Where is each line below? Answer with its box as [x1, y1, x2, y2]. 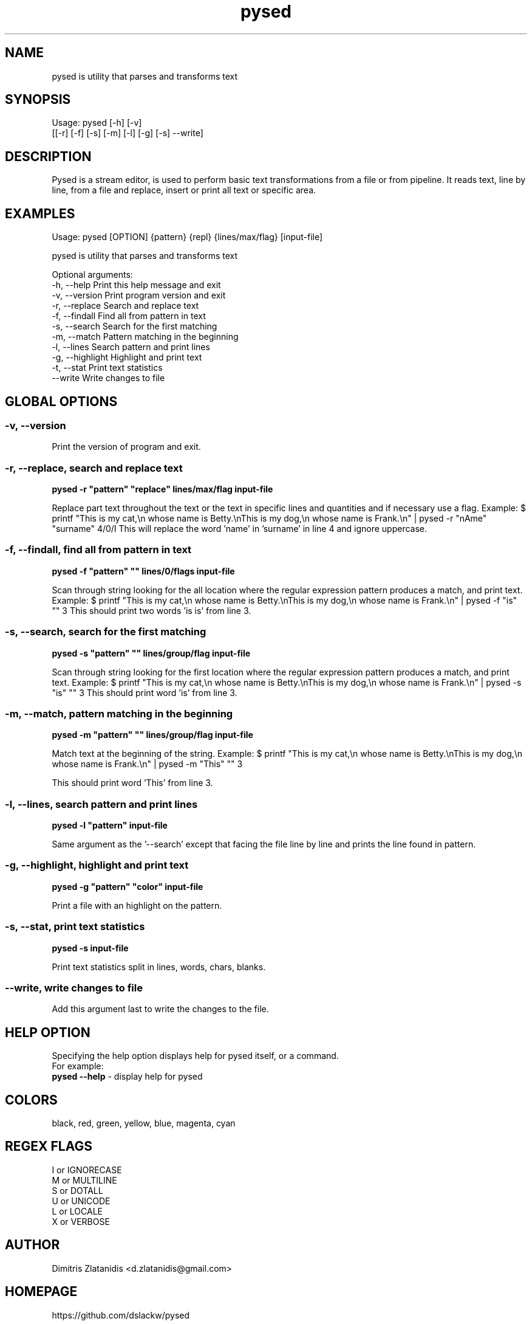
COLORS [5, 1092, 58, 1108]
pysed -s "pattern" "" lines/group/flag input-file [52, 647, 251, 658]
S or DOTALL [52, 1185, 103, 1196]
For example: [52, 1061, 104, 1072]
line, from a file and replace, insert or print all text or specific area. [52, 185, 316, 196]
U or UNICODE [52, 1195, 111, 1206]
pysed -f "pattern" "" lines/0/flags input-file [52, 565, 235, 576]
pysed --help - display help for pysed [52, 1071, 203, 1082]
